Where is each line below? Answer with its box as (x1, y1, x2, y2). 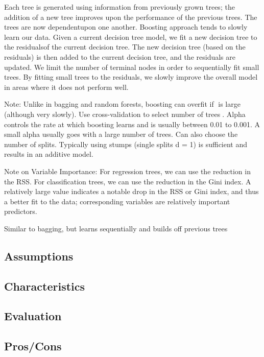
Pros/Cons (4, 338, 62, 354)
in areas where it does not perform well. (4, 81, 129, 92)
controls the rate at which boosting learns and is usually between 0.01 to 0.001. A (4, 118, 260, 129)
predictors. (4, 206, 37, 217)
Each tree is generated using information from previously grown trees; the (4, 2, 235, 12)
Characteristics (4, 278, 85, 294)
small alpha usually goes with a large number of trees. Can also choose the (4, 129, 238, 139)
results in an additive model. (4, 149, 93, 159)
